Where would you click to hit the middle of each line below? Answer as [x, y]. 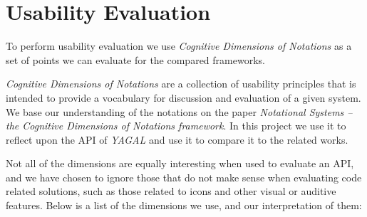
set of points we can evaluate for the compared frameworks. [135, 59]
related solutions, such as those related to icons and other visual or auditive [171, 191]
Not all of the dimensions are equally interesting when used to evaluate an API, [180, 163]
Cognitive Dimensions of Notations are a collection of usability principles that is [181, 84]
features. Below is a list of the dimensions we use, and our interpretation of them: [184, 205]
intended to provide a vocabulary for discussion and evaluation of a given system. [183, 97]
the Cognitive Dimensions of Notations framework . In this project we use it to [176, 126]
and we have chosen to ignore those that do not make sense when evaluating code [184, 177]
